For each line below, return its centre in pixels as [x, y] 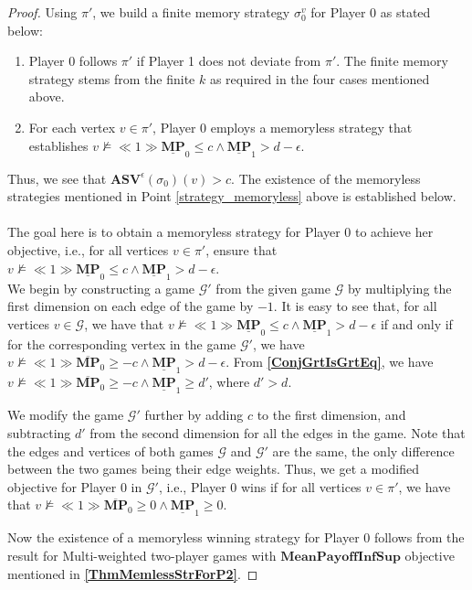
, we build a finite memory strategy [191, 12]
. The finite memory [392, 61]
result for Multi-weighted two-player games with [142, 555]
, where [229, 382]
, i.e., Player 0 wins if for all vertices [260, 486]
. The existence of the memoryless [326, 178]
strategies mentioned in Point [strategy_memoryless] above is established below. [232, 196]
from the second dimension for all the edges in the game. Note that [278, 432]
